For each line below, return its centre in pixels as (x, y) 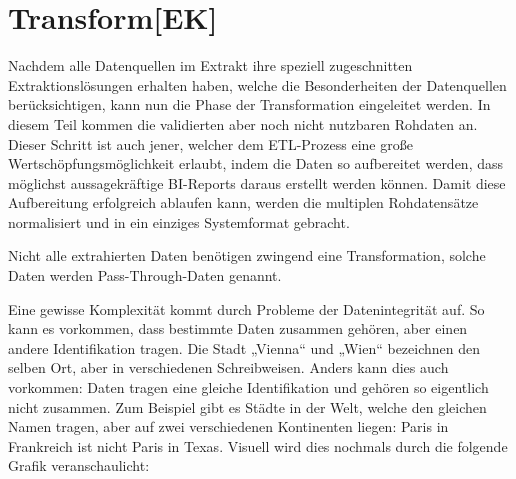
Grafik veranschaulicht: (79, 465)
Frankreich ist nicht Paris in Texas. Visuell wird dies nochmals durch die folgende (258, 445)
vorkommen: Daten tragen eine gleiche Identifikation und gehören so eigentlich (248, 387)
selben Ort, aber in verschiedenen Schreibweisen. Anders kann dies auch (228, 367)
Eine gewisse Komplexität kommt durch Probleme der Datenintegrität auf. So (246, 308)
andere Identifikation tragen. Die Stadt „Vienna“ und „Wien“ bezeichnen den (244, 347)
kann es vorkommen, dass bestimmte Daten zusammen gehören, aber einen (238, 328)
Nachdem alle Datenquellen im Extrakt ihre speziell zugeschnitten (210, 65)
